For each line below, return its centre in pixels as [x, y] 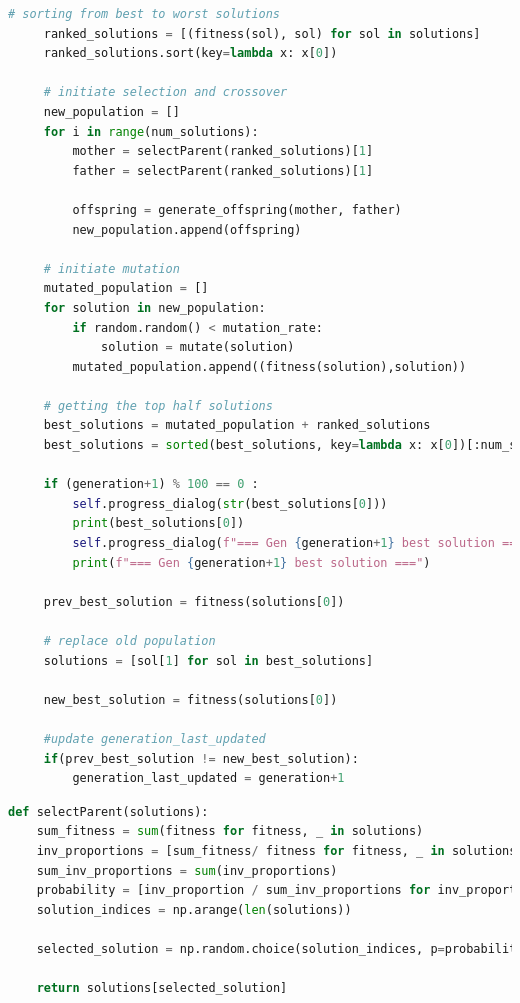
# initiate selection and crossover [165, 92]
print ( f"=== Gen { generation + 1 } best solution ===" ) [251, 562]
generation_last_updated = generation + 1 [208, 778]
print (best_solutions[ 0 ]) [158, 523]
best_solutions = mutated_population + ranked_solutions [237, 425]
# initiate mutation [111, 268]
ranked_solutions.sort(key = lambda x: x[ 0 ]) [190, 53]
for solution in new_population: [154, 307]
